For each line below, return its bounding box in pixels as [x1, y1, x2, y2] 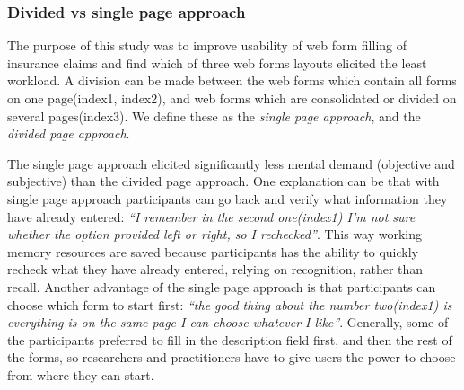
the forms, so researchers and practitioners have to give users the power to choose [7, 348, 456, 367]
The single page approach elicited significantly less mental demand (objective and [7, 154, 455, 173]
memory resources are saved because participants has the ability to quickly [7, 242, 418, 261]
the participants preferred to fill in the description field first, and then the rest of [7, 330, 452, 349]
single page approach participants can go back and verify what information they [7, 189, 448, 208]
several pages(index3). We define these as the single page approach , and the [7, 106, 421, 125]
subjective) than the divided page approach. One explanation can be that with [7, 172, 440, 191]
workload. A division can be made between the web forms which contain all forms [7, 71, 457, 90]
